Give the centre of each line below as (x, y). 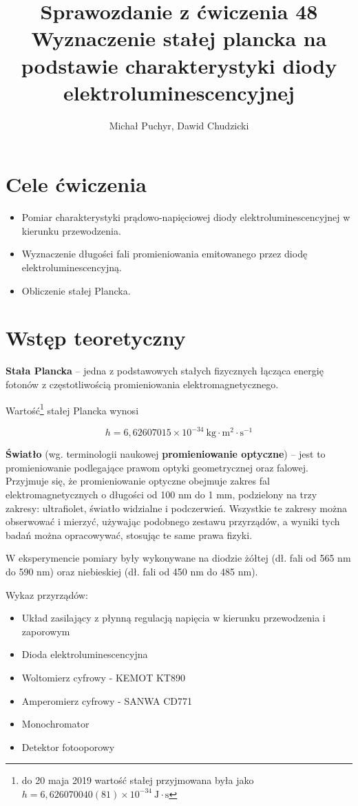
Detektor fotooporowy (68, 746)
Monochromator (55, 724)
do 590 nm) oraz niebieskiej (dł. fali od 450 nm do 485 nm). (132, 571)
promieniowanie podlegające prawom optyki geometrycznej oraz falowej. (157, 467)
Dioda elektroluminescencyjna (85, 654)
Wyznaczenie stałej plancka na (179, 38)
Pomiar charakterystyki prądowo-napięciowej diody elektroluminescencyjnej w (186, 217)
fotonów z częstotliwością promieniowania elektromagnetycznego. (142, 384)
